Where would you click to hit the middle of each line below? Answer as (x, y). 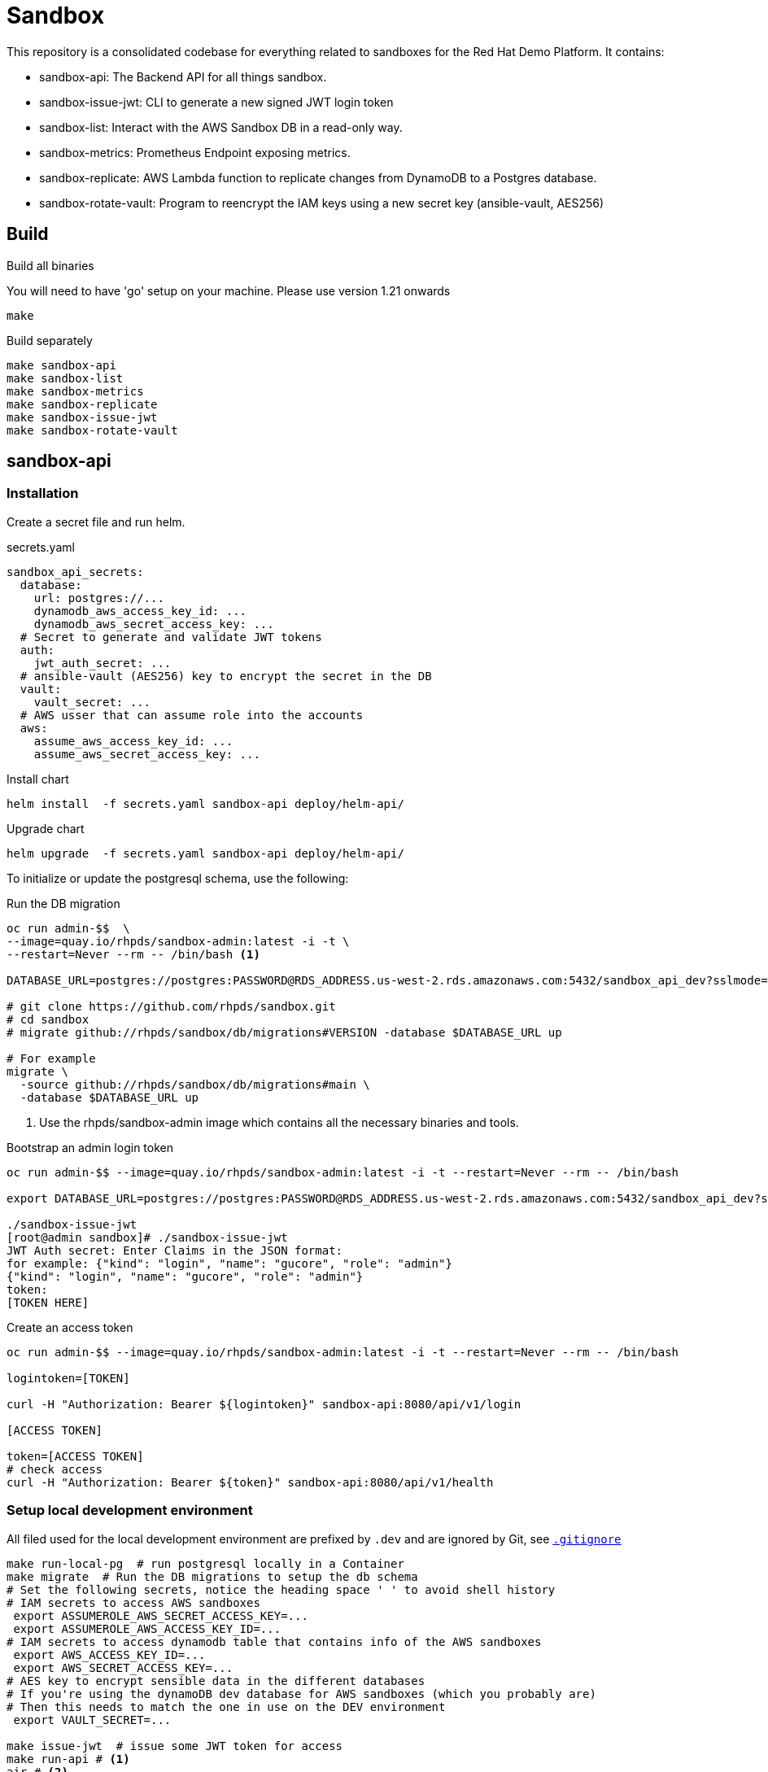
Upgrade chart (46, 828)
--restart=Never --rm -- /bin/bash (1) (133, 954)
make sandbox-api (61, 365)
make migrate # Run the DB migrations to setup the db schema (212, 1576)
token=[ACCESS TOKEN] (75, 1456)
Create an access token (70, 1327)
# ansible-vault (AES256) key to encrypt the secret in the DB (226, 676)
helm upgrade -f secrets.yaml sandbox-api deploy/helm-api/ (205, 853)
